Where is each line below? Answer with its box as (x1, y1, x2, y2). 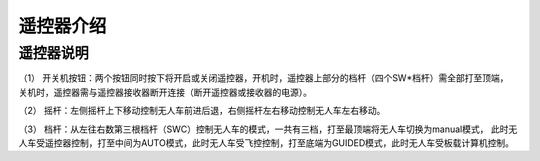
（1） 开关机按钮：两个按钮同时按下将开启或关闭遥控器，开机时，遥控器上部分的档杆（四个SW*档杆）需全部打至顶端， (18, 72, 509, 84)
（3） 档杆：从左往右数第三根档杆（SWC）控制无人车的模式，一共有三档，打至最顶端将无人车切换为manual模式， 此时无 (18, 123, 518, 135)
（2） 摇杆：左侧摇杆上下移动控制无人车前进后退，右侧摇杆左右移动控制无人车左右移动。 (18, 105, 386, 117)
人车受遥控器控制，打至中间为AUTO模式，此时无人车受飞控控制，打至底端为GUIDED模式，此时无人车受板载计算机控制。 (18, 136, 515, 149)
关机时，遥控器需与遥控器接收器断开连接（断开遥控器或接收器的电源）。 (18, 86, 312, 98)
